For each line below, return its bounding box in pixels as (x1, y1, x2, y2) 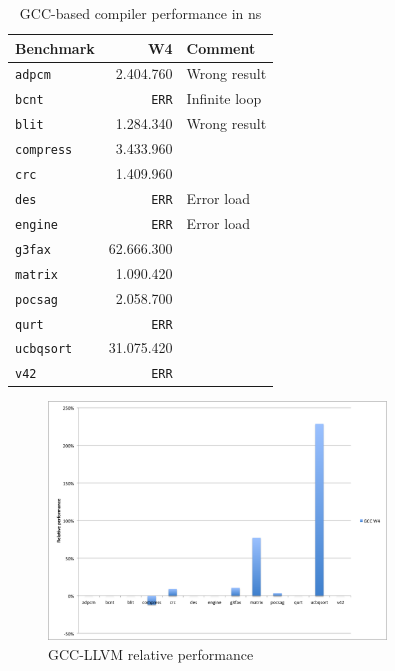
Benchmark (15, 37, 95, 58)
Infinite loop (186, 88, 262, 109)
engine (15, 217, 58, 232)
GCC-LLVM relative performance (48, 643, 254, 664)
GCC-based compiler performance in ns (19, 3, 262, 23)
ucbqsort (15, 342, 73, 357)
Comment (186, 37, 256, 58)
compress (15, 143, 73, 158)
